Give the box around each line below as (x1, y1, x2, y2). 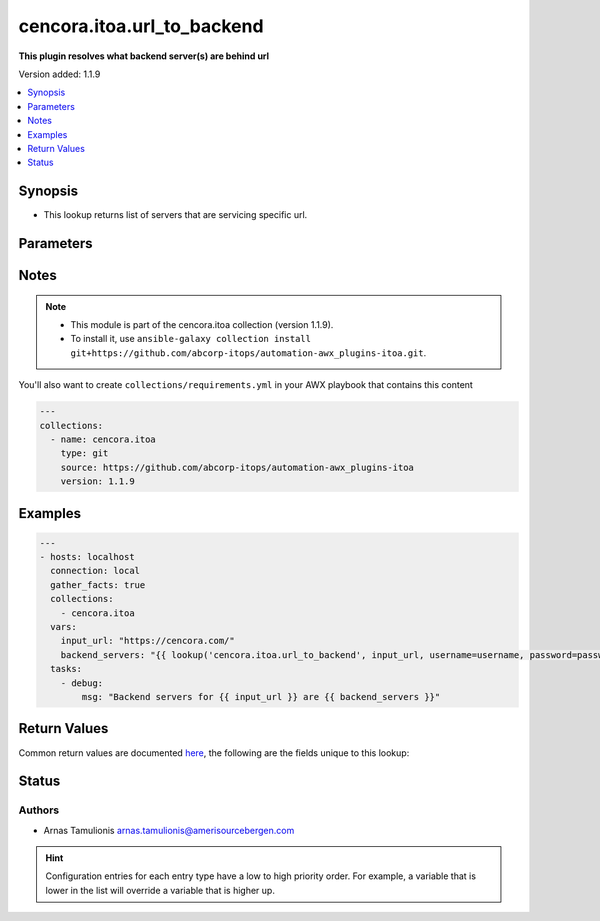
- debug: (60, 677, 104, 689)
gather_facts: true (50, 579, 146, 590)
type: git (60, 448, 109, 459)
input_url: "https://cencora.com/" (60, 635, 235, 647)
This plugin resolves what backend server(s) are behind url (18, 50, 270, 62)
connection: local (50, 565, 140, 577)
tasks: (50, 663, 83, 675)
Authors (18, 803, 60, 817)
